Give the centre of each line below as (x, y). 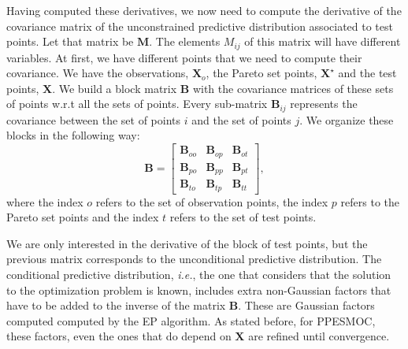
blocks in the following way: (73, 135)
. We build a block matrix (115, 88)
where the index (45, 201)
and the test (367, 73)
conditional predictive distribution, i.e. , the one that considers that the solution (199, 274)
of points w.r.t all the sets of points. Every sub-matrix (137, 104)
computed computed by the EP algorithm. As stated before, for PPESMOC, (191, 320)
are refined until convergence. (319, 336)
